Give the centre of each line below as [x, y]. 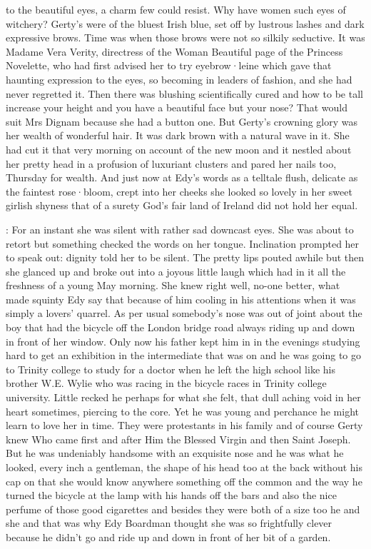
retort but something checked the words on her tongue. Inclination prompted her [183, 243]
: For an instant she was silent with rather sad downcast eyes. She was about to [180, 229]
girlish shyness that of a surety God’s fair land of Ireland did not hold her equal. [182, 205]
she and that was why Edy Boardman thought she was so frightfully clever [169, 523]
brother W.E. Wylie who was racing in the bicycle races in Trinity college [166, 383]
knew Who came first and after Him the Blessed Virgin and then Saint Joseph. [178, 439]
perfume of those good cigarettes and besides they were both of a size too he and [183, 509]
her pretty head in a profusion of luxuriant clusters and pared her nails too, [171, 163]
